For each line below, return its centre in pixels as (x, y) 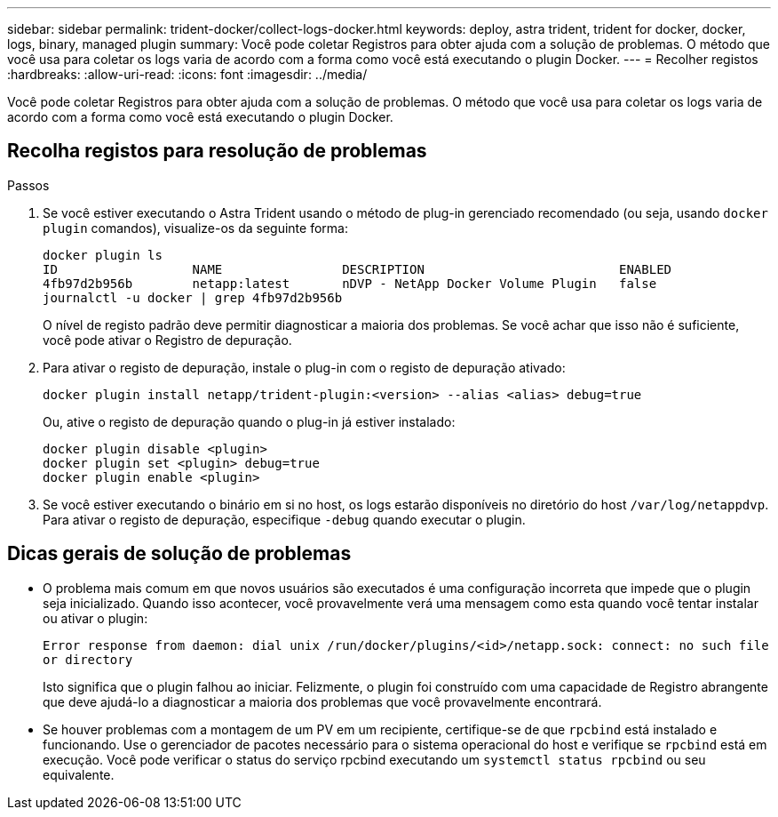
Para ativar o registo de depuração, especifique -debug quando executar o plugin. (284, 519)
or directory (88, 659)
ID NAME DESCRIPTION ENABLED (357, 269)
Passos (28, 185)
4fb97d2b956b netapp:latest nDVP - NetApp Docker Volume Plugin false (350, 283)
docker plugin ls (103, 255)
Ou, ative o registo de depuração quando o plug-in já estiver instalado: (249, 421)
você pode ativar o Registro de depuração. (167, 340)
